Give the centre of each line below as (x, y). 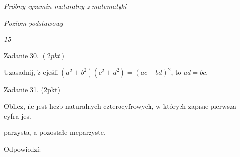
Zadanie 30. (21, 55)
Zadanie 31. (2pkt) (32, 90)
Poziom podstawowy (34, 22)
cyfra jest (18, 116)
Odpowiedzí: (23, 148)
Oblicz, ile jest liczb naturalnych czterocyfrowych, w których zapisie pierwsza (120, 106)
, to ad (181, 72)
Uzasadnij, (20, 72)
